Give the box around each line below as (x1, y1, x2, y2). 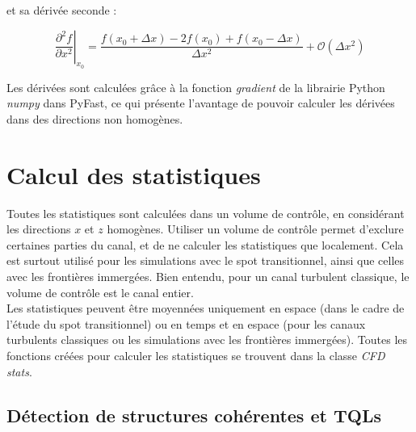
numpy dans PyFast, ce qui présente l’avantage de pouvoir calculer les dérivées (6, 94, 395, 111)
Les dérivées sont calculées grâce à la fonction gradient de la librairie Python (6, 78, 385, 95)
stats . (6, 363, 32, 380)
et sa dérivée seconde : (6, 2, 117, 18)
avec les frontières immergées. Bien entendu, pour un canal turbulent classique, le (6, 268, 410, 285)
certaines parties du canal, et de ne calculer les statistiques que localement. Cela (6, 236, 404, 253)
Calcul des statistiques (6, 157, 261, 191)
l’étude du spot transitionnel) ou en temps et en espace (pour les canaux (6, 315, 366, 332)
